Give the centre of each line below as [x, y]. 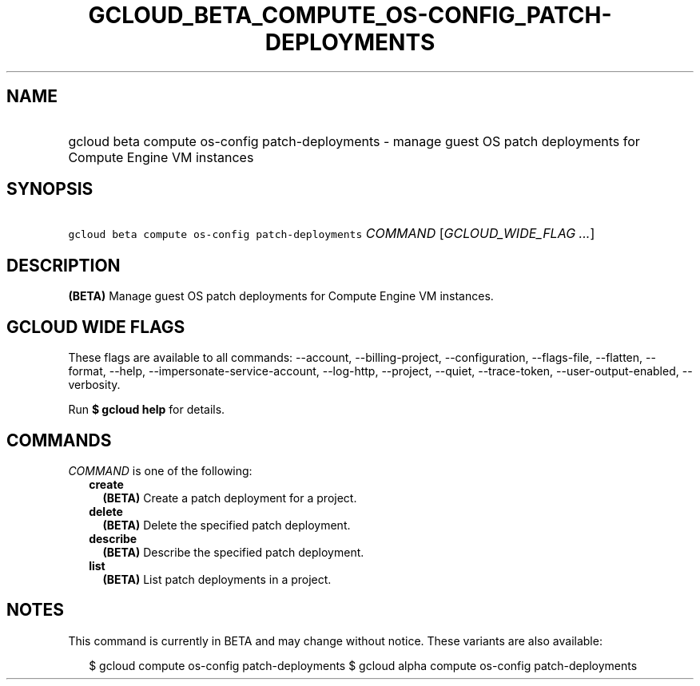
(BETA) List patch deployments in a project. [217, 579]
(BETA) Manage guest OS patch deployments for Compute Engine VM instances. [281, 296]
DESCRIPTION [64, 265]
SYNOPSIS [50, 189]
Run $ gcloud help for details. [147, 410]
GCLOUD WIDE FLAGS [96, 327]
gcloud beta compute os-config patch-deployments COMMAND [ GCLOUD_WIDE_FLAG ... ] [332, 234]
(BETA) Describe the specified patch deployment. [233, 552]
